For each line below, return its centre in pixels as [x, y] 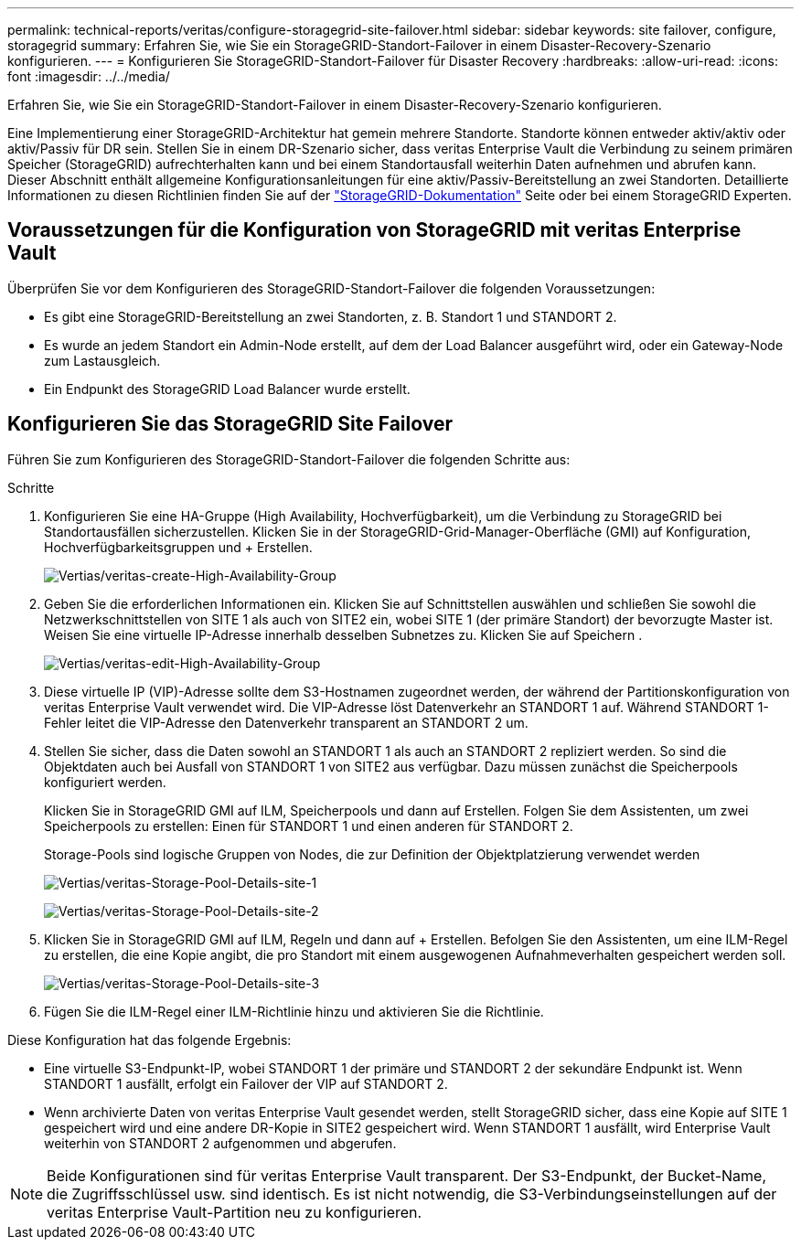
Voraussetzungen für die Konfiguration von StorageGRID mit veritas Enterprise [374, 230]
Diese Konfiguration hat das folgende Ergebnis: [150, 1039]
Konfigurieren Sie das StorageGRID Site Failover [230, 424]
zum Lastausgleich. [102, 360]
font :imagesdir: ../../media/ [89, 76]
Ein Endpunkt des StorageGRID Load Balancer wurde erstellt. [227, 389]
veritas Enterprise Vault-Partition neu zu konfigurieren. [235, 1212]
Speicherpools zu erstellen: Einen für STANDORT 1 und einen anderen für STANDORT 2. [309, 826]
